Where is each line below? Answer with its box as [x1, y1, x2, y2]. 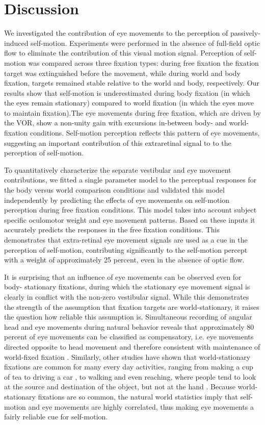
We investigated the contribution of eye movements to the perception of [4, 28, 228, 38]
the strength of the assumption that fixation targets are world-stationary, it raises [4, 301, 259, 312]
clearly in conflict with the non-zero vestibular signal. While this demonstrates [4, 291, 249, 302]
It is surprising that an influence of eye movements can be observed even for [4, 271, 242, 282]
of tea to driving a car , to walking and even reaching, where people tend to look [4, 371, 256, 382]
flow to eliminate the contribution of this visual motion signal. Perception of [4, 47, 242, 58]
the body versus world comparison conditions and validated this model [4, 184, 225, 195]
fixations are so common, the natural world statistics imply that [38, 391, 238, 402]
